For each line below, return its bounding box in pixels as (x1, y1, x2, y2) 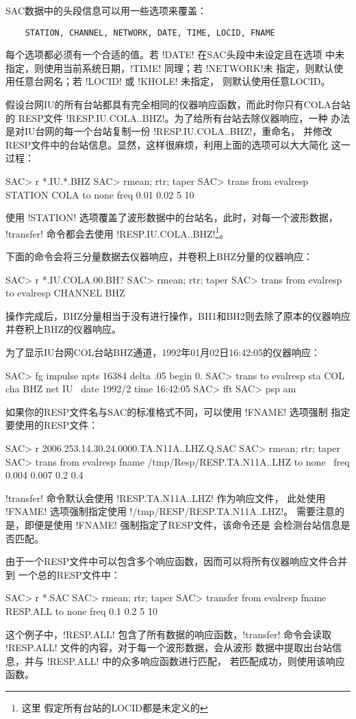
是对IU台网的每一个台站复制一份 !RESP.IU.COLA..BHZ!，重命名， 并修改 (5, 124, 332, 138)
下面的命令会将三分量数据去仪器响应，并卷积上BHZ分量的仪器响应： (5, 249, 313, 264)
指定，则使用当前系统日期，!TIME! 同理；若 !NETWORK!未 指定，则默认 (5, 60, 334, 75)
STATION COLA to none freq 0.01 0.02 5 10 (5, 187, 194, 201)
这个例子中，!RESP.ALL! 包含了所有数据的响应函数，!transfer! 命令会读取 (5, 627, 331, 641)
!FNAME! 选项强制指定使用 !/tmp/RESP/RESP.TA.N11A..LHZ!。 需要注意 (5, 504, 335, 518)
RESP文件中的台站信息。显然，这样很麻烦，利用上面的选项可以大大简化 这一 (5, 137, 351, 151)
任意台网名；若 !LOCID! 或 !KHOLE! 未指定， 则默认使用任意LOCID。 (14, 74, 331, 88)
